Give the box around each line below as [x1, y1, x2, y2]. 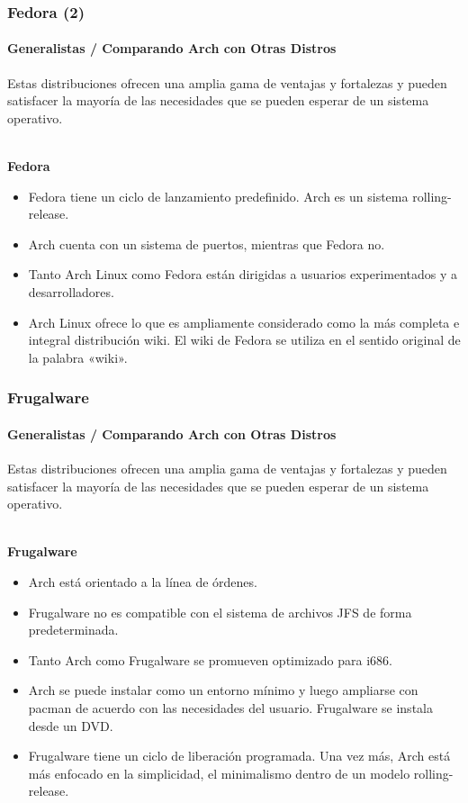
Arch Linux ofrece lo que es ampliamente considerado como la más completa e [28, 312, 460, 331]
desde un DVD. [28, 716, 113, 735]
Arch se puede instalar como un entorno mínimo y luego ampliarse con [28, 681, 418, 699]
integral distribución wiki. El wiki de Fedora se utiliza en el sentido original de [28, 330, 461, 349]
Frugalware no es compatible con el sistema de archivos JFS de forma [28, 602, 412, 621]
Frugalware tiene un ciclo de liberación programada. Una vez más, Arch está [28, 746, 451, 765]
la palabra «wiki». [28, 347, 128, 366]
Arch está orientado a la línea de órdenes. [28, 572, 257, 591]
